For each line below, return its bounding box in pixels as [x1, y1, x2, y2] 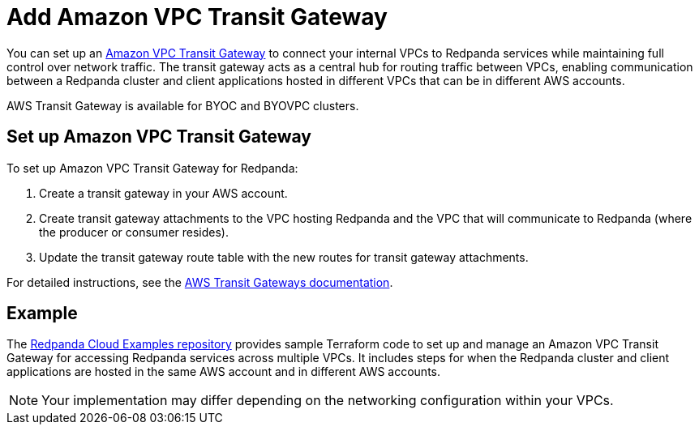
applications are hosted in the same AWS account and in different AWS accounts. [6, 365, 441, 379]
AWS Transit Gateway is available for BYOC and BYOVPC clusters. [6, 98, 359, 113]
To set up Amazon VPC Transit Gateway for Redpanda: [6, 160, 298, 175]
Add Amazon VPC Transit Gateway [6, 3, 388, 31]
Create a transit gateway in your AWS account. [39, 186, 288, 200]
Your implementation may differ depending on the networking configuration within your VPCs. [41, 392, 614, 409]
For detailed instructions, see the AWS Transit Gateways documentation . [6, 275, 393, 289]
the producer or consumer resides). [39, 224, 229, 239]
